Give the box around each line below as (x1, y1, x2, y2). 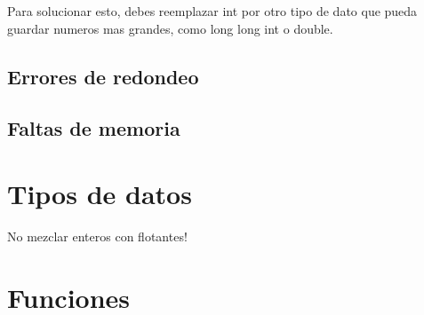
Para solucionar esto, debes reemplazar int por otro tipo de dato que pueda (7, 2, 418, 20)
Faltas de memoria (7, 114, 180, 142)
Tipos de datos (7, 175, 192, 211)
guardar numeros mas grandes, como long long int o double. (7, 19, 333, 37)
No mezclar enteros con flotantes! (7, 226, 188, 245)
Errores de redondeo (7, 62, 199, 90)
